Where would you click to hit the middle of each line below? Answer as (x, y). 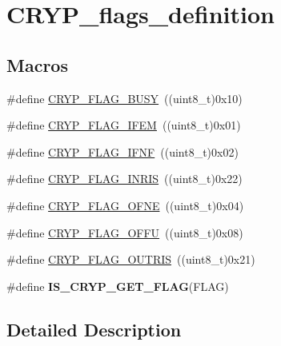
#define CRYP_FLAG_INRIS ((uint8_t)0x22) (124, 179)
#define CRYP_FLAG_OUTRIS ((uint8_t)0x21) (131, 259)
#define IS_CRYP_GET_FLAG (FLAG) (118, 286)
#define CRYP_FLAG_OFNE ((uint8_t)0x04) (125, 205)
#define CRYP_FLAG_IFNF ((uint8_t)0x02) (122, 151)
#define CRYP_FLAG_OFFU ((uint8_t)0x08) (125, 232)
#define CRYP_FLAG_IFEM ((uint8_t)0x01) (124, 125)
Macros (37, 64)
